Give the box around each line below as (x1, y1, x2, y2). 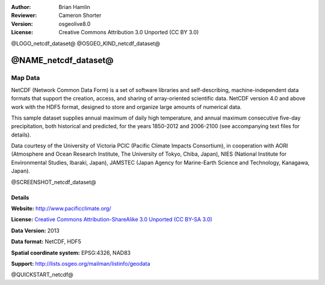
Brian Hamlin (58, 4, 90, 10)
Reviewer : (11, 12, 37, 19)
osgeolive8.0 (58, 20, 91, 27)
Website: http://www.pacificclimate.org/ (11, 205, 111, 212)
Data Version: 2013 (11, 227, 60, 234)
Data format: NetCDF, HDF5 (11, 238, 81, 245)
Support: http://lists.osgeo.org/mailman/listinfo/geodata (11, 260, 150, 267)
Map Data (11, 74, 40, 82)
